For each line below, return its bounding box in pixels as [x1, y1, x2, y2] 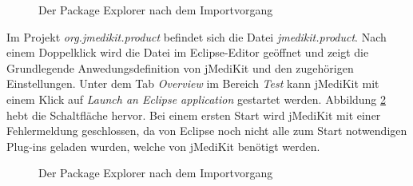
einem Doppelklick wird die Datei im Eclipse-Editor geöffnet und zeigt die [6, 44, 369, 61]
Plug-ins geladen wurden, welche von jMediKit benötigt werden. [6, 137, 320, 154]
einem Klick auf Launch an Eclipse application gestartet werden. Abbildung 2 [6, 90, 387, 107]
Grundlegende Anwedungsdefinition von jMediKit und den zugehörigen [6, 59, 354, 76]
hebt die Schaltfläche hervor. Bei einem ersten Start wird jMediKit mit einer [6, 106, 381, 123]
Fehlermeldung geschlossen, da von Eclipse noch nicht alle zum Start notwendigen [6, 122, 407, 139]
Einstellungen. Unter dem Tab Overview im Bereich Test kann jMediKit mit [6, 75, 379, 92]
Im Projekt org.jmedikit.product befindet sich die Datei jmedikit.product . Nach [6, 28, 387, 45]
